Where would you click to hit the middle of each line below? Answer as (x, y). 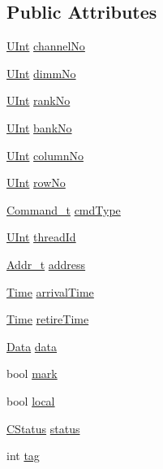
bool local (31, 400)
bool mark (32, 373)
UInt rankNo (39, 100)
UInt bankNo (39, 127)
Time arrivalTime (50, 291)
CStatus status (43, 428)
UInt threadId (41, 237)
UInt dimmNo (41, 73)
